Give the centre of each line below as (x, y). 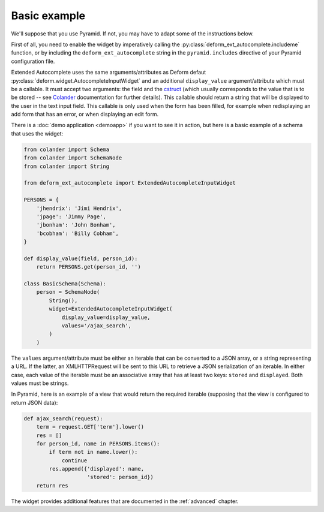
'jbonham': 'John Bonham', (76, 225)
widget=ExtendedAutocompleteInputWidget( (111, 309)
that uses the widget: (37, 133)
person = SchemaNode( (68, 292)
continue (74, 460)
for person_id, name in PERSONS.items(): (98, 443)
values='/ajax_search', (97, 326)
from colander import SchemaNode (73, 158)
